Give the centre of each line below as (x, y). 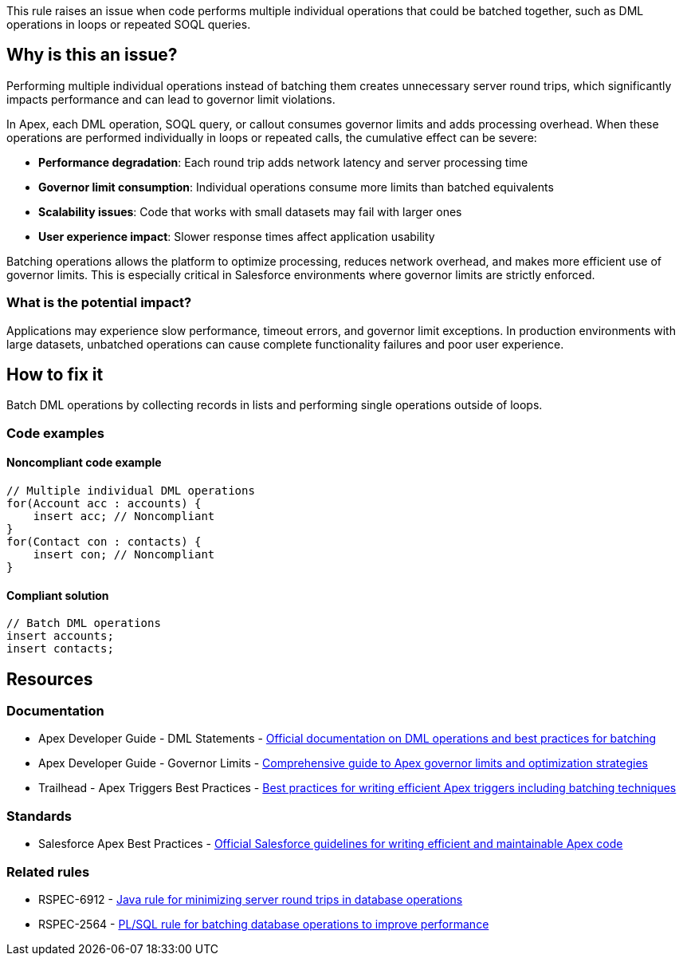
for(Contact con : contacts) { (104, 542)
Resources (50, 679)
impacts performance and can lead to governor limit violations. (171, 99)
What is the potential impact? (99, 303)
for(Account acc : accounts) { (104, 504)
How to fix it (55, 375)
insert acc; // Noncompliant (124, 516)
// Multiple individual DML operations (131, 491)
